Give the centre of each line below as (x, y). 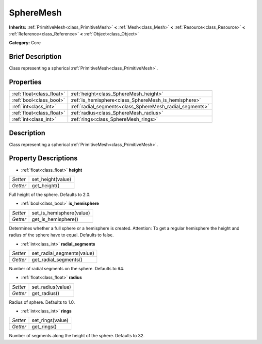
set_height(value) (52, 179)
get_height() (46, 185)
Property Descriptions (43, 158)
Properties (25, 82)
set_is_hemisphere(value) (61, 213)
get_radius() (46, 293)
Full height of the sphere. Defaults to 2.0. (50, 195)
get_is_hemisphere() (55, 219)
